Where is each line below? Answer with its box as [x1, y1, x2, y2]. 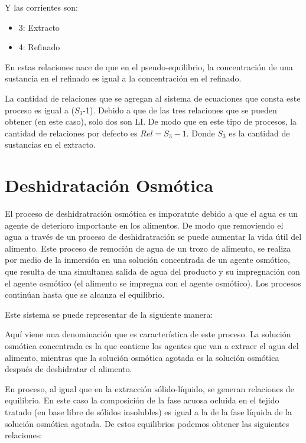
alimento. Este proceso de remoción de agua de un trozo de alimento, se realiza [5, 242, 291, 254]
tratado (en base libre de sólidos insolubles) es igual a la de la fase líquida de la [5, 405, 292, 418]
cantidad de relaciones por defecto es [5, 126, 138, 139]
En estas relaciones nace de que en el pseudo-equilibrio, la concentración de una [5, 60, 293, 73]
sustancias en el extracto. [5, 138, 96, 151]
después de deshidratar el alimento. [5, 363, 132, 375]
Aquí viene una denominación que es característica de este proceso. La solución [5, 328, 291, 340]
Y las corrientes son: [5, 1, 78, 13]
